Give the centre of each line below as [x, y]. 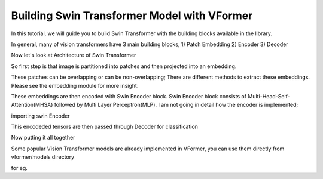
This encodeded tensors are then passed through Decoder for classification [105, 127]
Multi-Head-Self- [269, 96]
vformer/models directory [43, 157]
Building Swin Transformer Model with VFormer [132, 16]
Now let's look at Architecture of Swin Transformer [74, 55]
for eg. [19, 168]
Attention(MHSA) [32, 105]
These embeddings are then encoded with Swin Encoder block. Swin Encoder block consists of [129, 96]
